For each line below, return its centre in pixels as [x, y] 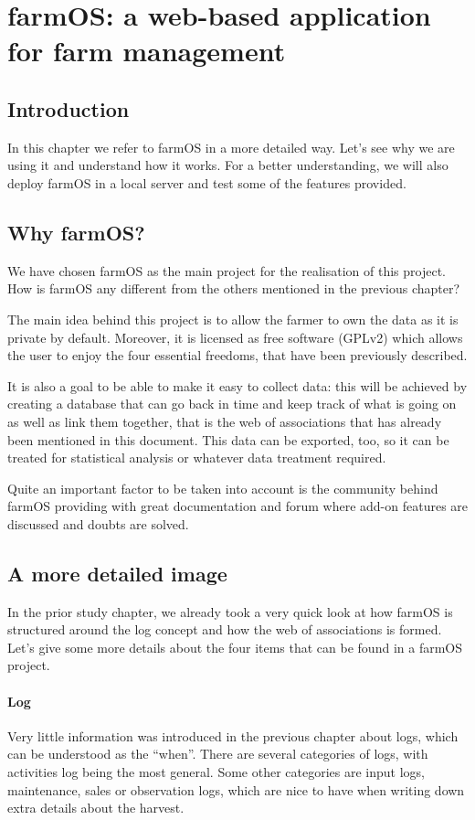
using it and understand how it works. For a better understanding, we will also [228, 165]
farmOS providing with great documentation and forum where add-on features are [238, 506]
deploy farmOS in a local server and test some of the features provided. [207, 182]
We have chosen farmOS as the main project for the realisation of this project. [227, 270]
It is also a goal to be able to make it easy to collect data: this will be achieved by [237, 385]
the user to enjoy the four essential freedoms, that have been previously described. [237, 355]
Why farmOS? [76, 232]
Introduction [69, 108]
